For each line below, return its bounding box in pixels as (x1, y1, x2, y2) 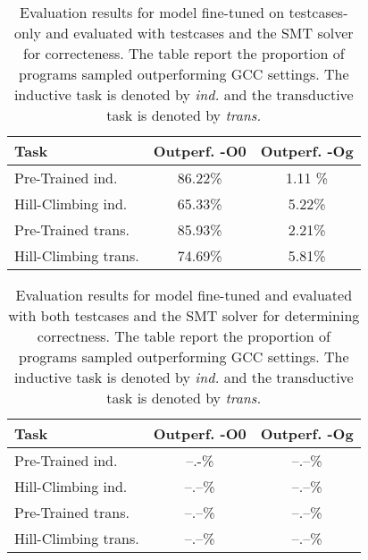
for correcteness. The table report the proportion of (23, 43, 345, 64)
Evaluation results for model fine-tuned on (20, 2, 285, 22)
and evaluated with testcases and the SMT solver (46, 22, 354, 43)
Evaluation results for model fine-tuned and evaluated (15, 284, 353, 305)
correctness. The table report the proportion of (37, 326, 330, 346)
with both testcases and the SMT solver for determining (8, 305, 360, 326)
